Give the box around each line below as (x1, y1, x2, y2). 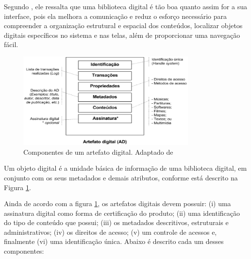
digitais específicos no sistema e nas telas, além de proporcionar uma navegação (4, 30, 240, 40)
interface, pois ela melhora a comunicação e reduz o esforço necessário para (4, 11, 227, 21)
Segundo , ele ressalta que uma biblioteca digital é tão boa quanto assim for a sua (4, 1, 247, 11)
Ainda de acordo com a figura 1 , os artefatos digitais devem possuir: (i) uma (4, 198, 231, 209)
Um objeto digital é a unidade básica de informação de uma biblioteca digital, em (4, 163, 247, 173)
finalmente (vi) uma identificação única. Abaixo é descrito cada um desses (4, 236, 224, 246)
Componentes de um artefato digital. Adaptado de (23, 146, 173, 157)
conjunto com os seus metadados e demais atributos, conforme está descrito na (4, 172, 238, 182)
